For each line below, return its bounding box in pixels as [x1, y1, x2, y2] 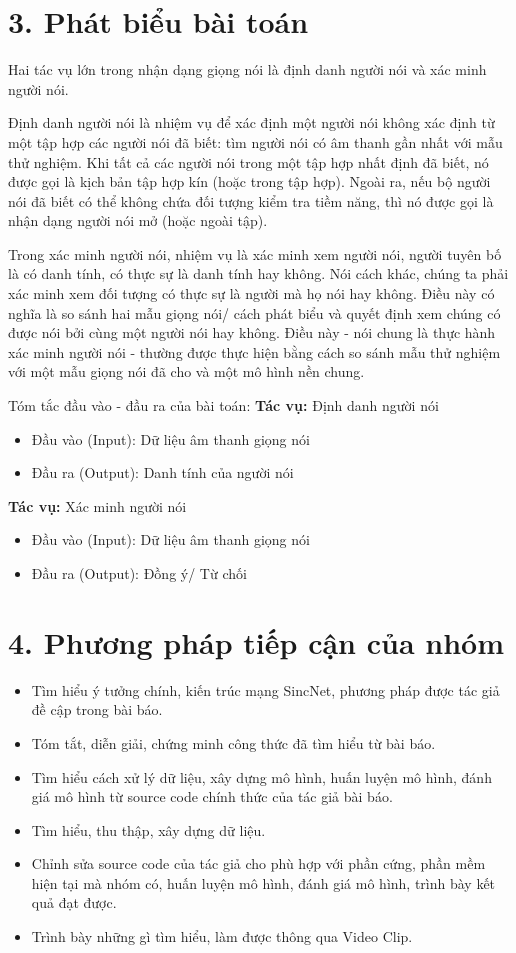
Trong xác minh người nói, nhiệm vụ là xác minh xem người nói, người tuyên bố [8, 243, 502, 264]
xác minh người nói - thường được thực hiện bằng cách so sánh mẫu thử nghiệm [8, 341, 501, 362]
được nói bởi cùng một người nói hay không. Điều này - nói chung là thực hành [8, 322, 496, 343]
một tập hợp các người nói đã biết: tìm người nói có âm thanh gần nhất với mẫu [8, 131, 503, 152]
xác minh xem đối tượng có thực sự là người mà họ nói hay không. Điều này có [8, 283, 495, 304]
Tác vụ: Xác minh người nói [8, 495, 187, 516]
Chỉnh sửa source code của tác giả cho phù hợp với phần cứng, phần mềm [31, 853, 486, 874]
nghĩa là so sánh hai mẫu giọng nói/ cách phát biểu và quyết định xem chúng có [8, 302, 501, 323]
